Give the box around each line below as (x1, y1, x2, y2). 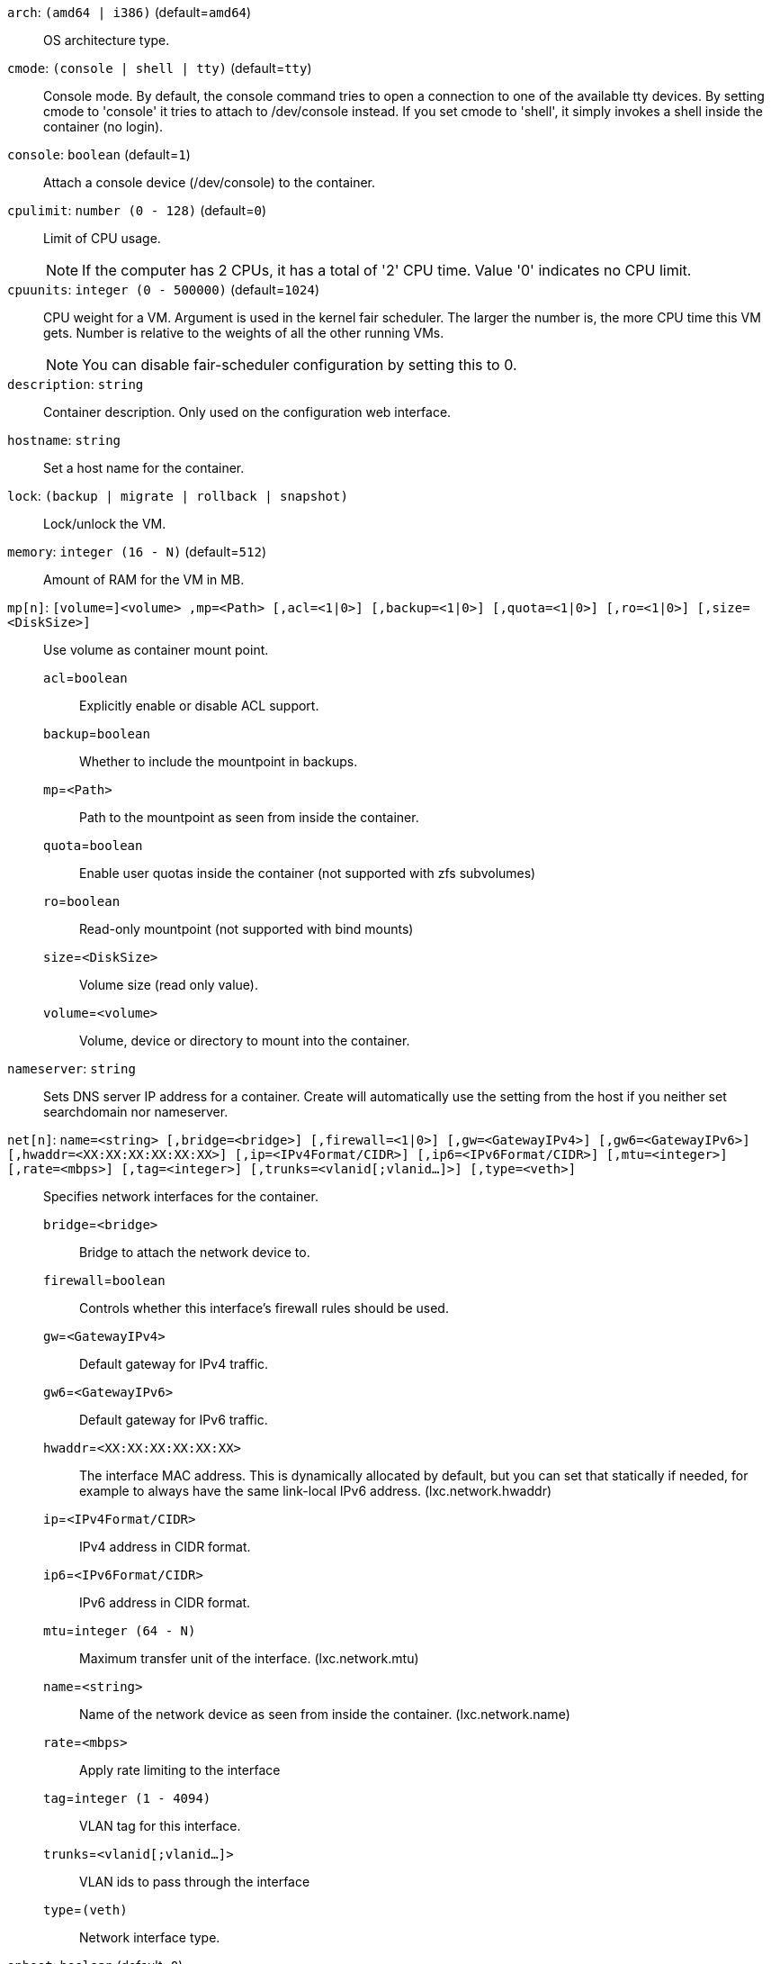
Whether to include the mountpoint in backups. (79, 754, 358, 769)
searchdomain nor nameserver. (43, 1104, 229, 1119)
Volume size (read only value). (79, 977, 259, 992)
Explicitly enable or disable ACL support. (79, 698, 319, 713)
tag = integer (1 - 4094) (43, 1790, 211, 1806)
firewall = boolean (43, 1272, 166, 1288)
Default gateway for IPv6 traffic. (79, 1412, 268, 1427)
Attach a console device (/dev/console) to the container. (43, 175, 376, 190)
